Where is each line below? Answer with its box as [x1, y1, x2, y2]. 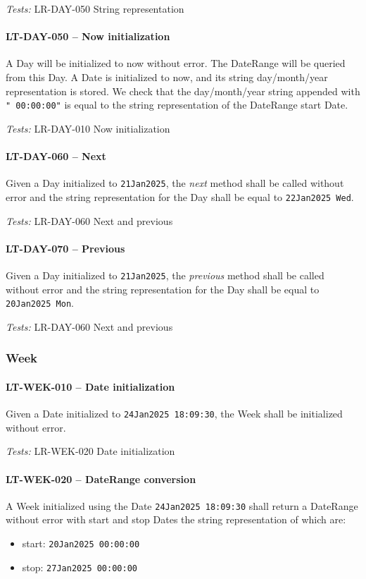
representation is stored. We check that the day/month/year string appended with [6, 83, 360, 98]
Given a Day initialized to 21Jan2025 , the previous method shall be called [6, 267, 324, 282]
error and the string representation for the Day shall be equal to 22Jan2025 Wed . [6, 189, 354, 204]
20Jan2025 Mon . [6, 295, 74, 310]
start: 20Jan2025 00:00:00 [22, 535, 140, 550]
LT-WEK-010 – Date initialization [6, 379, 175, 394]
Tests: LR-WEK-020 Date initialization [6, 444, 175, 458]
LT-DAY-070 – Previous [6, 240, 125, 255]
